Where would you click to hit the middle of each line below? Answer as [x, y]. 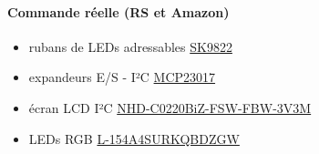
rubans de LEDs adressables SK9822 [130, 46]
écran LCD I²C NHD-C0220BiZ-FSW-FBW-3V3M [170, 107]
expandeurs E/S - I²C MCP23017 [122, 77]
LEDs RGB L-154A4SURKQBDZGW [134, 138]
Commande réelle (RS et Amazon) [118, 11]
